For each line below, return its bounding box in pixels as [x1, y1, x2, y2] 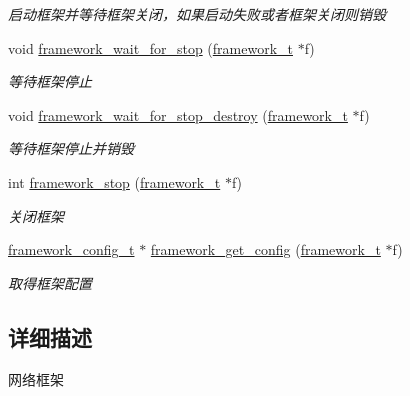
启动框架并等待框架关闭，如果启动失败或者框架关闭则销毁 [8, 4, 386, 24]
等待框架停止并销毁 [8, 138, 134, 159]
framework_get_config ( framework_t [150, 239, 381, 260]
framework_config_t [8, 239, 135, 260]
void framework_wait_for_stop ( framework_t [8, 37, 293, 58]
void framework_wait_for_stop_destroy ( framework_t [8, 104, 348, 125]
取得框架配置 [8, 272, 92, 293]
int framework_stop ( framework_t [8, 171, 221, 192]
